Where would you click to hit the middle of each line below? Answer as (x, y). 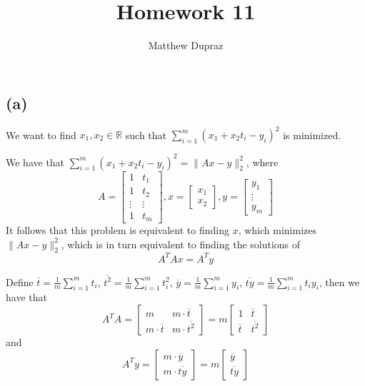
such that (146, 134)
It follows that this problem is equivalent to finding (117, 230)
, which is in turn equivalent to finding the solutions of (181, 244)
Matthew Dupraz (186, 45)
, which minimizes (277, 230)
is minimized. (312, 134)
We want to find (41, 134)
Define (20, 281)
